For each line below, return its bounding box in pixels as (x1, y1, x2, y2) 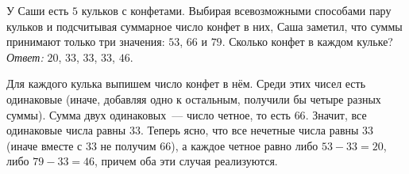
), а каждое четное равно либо (171, 137, 318, 153)
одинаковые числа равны (6, 122, 126, 138)
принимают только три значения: (6, 33, 165, 50)
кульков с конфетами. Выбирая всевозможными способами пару (81, 2, 392, 18)
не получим (100, 137, 156, 153)
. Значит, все (305, 106, 367, 123)
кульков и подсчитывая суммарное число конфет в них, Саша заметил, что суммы (6, 17, 403, 34)
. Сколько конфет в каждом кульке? (222, 33, 393, 50)
